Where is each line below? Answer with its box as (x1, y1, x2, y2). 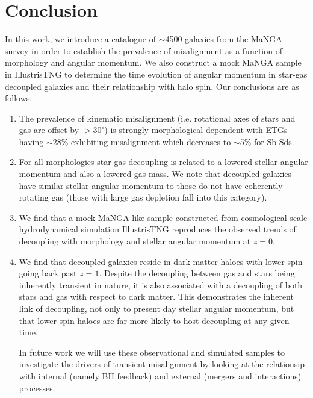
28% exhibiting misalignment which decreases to (52, 135, 231, 148)
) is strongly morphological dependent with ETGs (104, 123, 288, 136)
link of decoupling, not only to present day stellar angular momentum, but (19, 302, 294, 314)
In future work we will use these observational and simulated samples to (19, 346, 285, 358)
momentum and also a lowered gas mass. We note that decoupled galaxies (19, 167, 292, 180)
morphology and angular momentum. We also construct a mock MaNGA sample (5, 56, 302, 69)
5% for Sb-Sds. (240, 135, 294, 148)
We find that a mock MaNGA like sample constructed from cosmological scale (19, 211, 308, 223)
